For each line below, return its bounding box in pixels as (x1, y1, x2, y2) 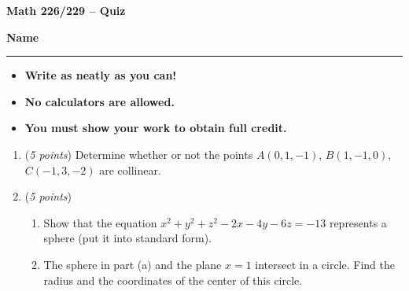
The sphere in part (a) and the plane (43, 256, 222, 272)
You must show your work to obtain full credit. (24, 120, 287, 136)
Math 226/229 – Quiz (6, 2, 126, 18)
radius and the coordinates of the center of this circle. (43, 271, 303, 288)
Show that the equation (43, 214, 157, 230)
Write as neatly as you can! (24, 67, 177, 83)
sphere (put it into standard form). (43, 230, 212, 246)
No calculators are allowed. (24, 93, 175, 109)
